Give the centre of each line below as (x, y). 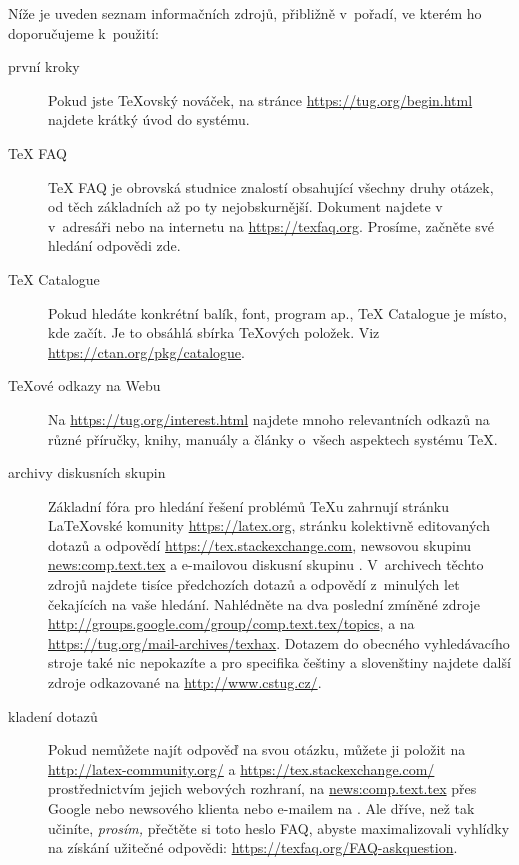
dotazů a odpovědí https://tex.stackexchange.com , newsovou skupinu (260, 544)
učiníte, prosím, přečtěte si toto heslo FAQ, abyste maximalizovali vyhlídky (279, 827)
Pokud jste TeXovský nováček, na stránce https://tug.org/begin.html (260, 99)
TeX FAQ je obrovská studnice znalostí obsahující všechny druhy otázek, (271, 186)
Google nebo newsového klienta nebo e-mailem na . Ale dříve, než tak (261, 808)
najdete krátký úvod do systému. (149, 119)
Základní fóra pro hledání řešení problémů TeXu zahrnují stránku (249, 505)
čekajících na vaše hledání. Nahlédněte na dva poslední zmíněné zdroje (264, 603)
